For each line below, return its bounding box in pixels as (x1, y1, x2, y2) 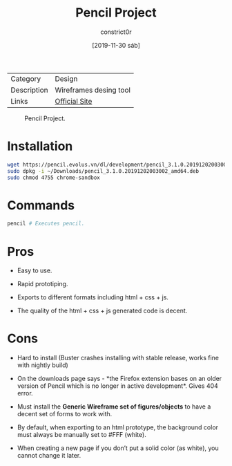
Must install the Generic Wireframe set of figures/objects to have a (17, 402, 211, 411)
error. (17, 389, 33, 398)
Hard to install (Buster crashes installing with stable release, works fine (17, 354, 220, 362)
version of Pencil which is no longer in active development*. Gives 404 (17, 382, 219, 390)
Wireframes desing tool (55, 85, 131, 95)
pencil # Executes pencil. (7, 220, 85, 227)
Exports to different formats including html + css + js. (17, 293, 169, 301)
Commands (7, 197, 75, 213)
